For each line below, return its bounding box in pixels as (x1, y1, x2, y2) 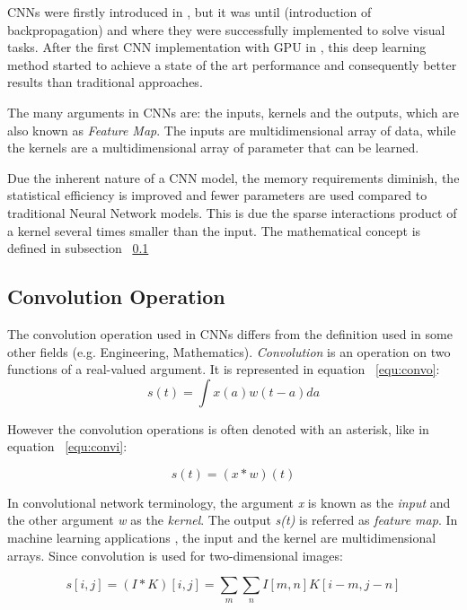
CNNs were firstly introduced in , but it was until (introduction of (7, 3, 372, 21)
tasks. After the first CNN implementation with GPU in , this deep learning (7, 38, 427, 57)
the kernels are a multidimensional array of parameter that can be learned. (7, 138, 419, 157)
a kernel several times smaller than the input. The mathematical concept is (7, 221, 421, 240)
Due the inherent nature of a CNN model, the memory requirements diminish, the (7, 168, 460, 187)
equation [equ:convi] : (7, 437, 128, 456)
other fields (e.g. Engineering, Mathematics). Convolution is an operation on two (7, 342, 451, 361)
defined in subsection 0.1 (7, 239, 149, 257)
